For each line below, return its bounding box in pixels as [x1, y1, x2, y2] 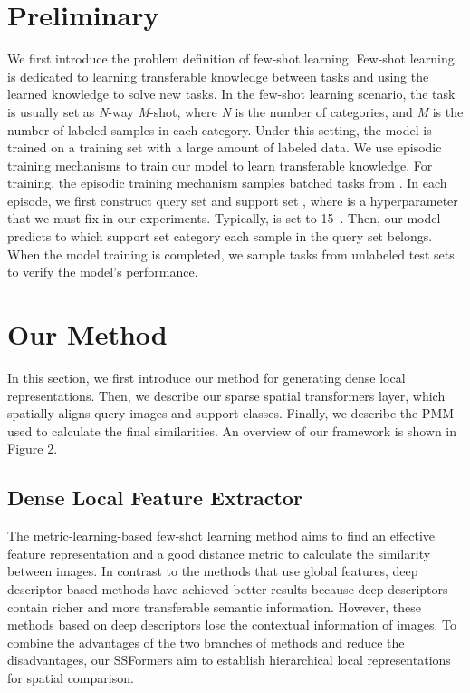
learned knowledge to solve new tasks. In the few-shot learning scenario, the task [7, 84, 456, 103]
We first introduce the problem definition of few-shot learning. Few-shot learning [7, 49, 455, 68]
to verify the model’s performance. [7, 262, 198, 281]
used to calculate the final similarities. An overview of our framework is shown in [7, 421, 457, 440]
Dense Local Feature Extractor [7, 483, 302, 512]
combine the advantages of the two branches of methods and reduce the [7, 632, 405, 651]
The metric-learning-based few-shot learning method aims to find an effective [7, 526, 436, 545]
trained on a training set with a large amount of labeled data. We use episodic [7, 138, 442, 157]
